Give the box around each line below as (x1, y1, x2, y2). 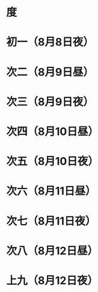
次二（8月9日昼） (6, 65, 94, 79)
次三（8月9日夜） (6, 95, 94, 108)
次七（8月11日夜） (6, 214, 96, 228)
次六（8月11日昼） (6, 184, 96, 198)
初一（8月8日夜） (6, 36, 94, 49)
